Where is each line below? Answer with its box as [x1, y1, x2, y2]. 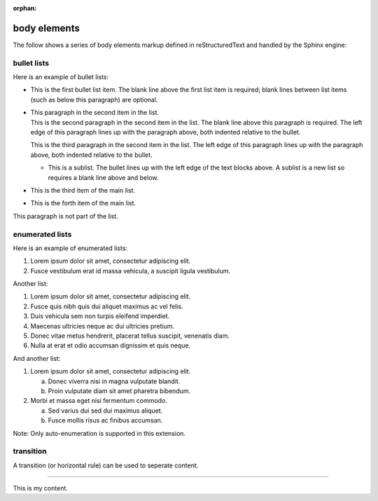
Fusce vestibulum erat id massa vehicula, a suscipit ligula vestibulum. [30, 266, 231, 275]
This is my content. [13, 484, 68, 493]
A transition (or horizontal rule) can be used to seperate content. [13, 461, 199, 469]
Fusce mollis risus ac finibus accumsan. [48, 416, 163, 425]
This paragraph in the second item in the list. [30, 109, 160, 117]
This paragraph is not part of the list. [13, 212, 118, 220]
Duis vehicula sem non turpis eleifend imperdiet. [30, 312, 170, 320]
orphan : [13, 4, 37, 12]
